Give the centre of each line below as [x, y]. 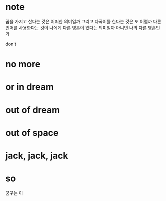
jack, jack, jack [37, 156]
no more [23, 64]
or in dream [30, 87]
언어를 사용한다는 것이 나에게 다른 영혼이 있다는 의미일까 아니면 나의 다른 [76, 28]
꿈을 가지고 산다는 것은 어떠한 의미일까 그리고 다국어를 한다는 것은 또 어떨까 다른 [83, 21]
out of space [32, 133]
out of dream [33, 110]
